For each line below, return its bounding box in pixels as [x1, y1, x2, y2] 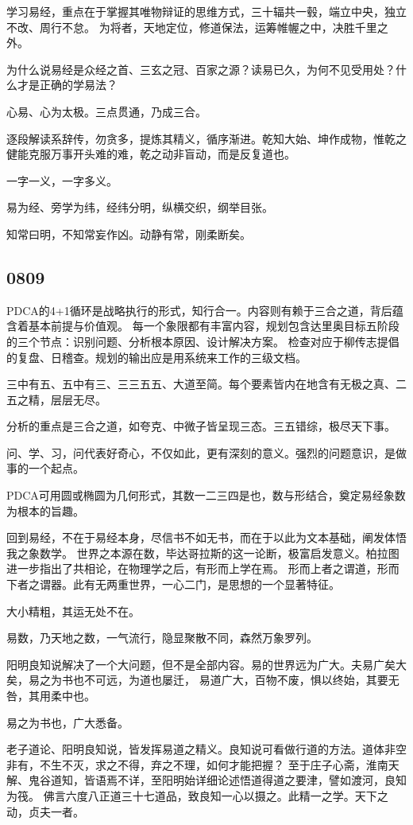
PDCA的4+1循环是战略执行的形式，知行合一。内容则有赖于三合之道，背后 [6, 302, 392, 318]
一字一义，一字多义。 [6, 172, 118, 189]
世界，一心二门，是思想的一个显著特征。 [128, 576, 340, 593]
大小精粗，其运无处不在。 [6, 602, 140, 619]
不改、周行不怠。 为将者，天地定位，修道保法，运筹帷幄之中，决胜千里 [6, 18, 377, 35]
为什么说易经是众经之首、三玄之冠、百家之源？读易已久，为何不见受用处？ [6, 60, 396, 77]
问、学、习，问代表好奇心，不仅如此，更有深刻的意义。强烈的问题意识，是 [6, 444, 396, 461]
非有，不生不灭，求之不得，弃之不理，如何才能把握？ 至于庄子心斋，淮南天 [6, 756, 399, 772]
